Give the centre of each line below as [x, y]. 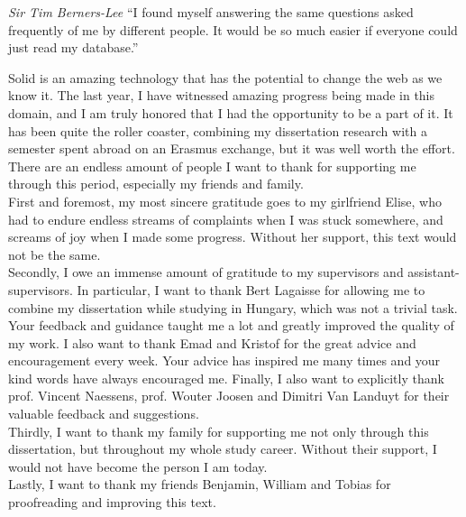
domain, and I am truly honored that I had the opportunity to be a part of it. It [231, 112]
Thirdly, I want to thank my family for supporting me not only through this [219, 431]
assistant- [434, 272]
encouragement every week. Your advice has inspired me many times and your [224, 360]
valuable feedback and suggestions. [104, 414]
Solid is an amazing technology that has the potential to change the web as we [225, 77]
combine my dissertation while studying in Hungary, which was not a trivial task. [233, 307]
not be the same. [55, 254]
